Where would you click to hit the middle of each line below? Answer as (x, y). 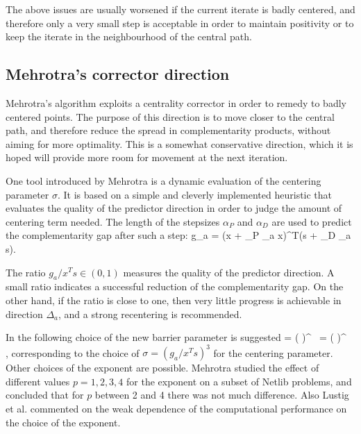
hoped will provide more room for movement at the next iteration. (147, 157)
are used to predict (312, 221)
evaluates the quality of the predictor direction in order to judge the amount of (174, 208)
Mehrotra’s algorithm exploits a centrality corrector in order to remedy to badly (176, 102)
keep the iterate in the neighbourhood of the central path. (129, 36)
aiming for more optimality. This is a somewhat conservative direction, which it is (179, 143)
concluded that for (45, 395)
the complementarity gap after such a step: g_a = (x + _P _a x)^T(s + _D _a (178, 235)
